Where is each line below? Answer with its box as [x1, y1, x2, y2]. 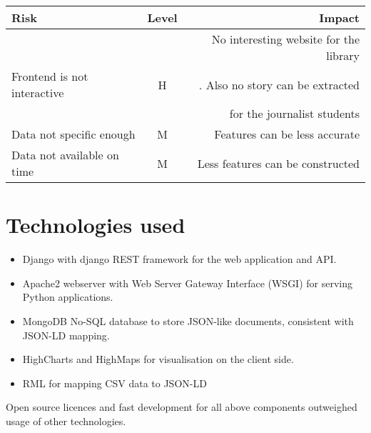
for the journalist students [229, 105, 360, 121]
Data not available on [11, 146, 119, 163]
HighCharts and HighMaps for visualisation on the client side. [22, 352, 294, 367]
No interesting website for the [211, 31, 360, 47]
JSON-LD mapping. [22, 327, 110, 342]
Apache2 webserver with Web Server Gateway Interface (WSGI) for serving [22, 275, 353, 290]
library [326, 47, 360, 64]
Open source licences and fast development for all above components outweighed [6, 399, 357, 414]
